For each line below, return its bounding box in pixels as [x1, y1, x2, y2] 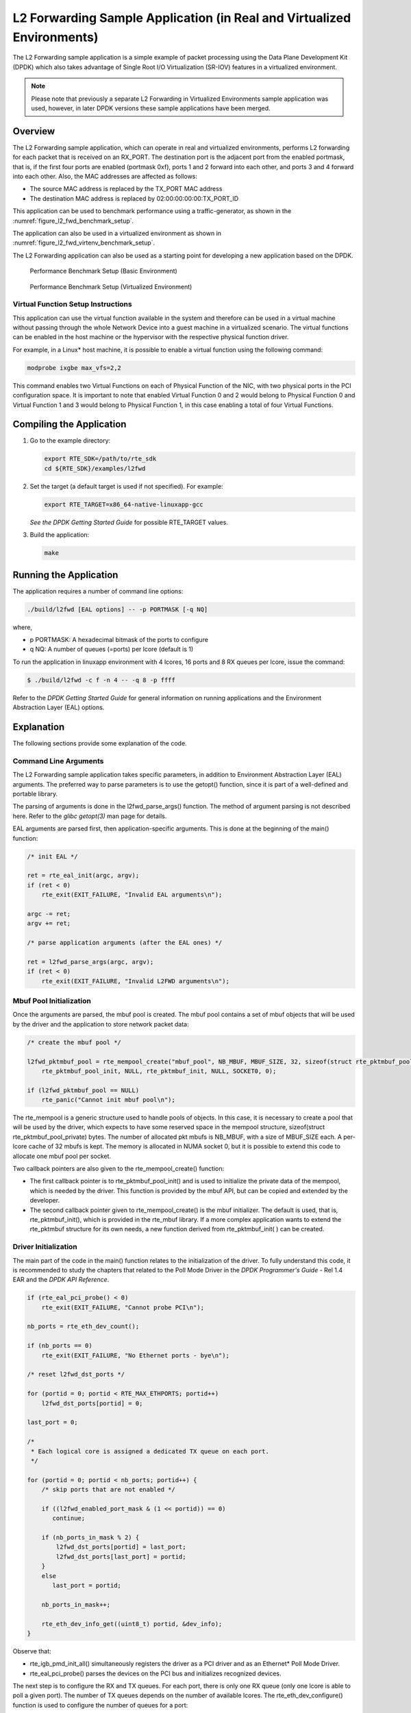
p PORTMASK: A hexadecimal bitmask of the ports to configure [29, 636, 209, 644]
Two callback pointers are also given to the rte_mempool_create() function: [12, 1165, 225, 1173]
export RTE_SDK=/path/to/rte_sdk [44, 455, 157, 463]
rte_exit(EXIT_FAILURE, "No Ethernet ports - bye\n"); [41, 1351, 229, 1359]
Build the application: [29, 531, 90, 539]
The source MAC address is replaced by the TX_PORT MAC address [29, 185, 223, 193]
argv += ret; [27, 920, 71, 928]
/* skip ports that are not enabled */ [41, 1486, 176, 1494]
